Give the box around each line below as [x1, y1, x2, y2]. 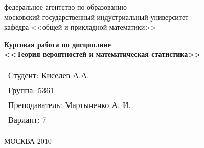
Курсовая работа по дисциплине [4, 38, 111, 49]
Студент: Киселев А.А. [8, 69, 89, 81]
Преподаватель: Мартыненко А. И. [8, 98, 131, 111]
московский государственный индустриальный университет [4, 11, 189, 22]
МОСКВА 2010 [4, 135, 52, 146]
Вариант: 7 [8, 113, 47, 125]
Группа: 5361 [8, 83, 55, 96]
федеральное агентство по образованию [4, 2, 127, 12]
